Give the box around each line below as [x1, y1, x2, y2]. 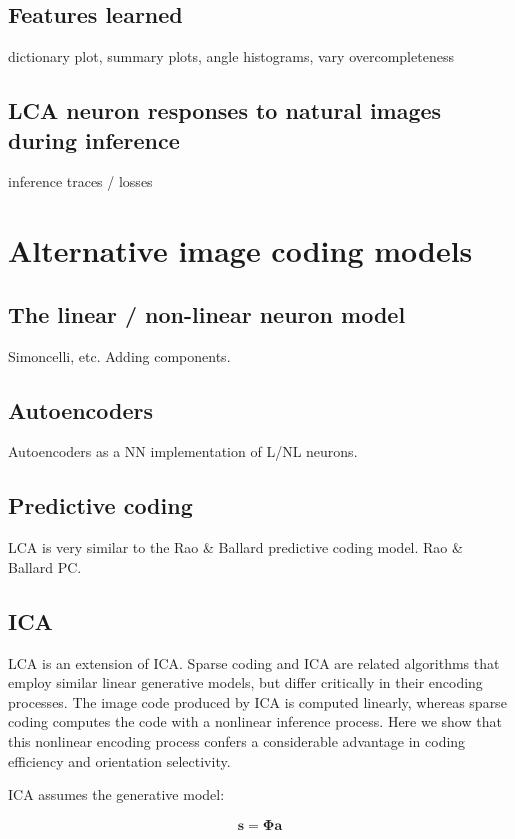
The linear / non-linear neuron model [8, 298, 406, 329]
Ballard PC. [8, 556, 82, 577]
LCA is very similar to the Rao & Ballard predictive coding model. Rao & [8, 537, 463, 558]
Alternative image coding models [8, 230, 473, 271]
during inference [8, 124, 180, 155]
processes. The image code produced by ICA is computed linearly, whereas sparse [8, 691, 507, 712]
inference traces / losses [8, 171, 153, 192]
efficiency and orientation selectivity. [8, 750, 231, 771]
